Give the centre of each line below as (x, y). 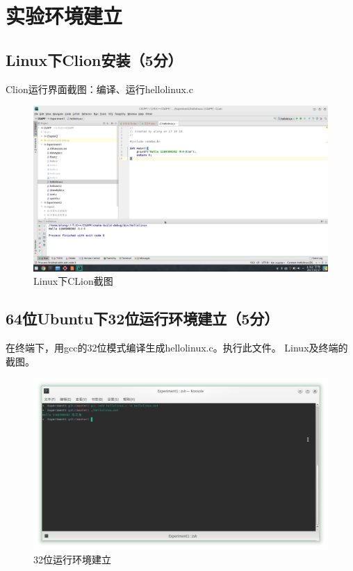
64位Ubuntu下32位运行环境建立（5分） (142, 318)
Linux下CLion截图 (73, 281)
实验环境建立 (64, 16)
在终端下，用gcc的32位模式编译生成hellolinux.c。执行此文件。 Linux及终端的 (177, 348)
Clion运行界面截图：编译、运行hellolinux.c (99, 89)
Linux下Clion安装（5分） (94, 59)
